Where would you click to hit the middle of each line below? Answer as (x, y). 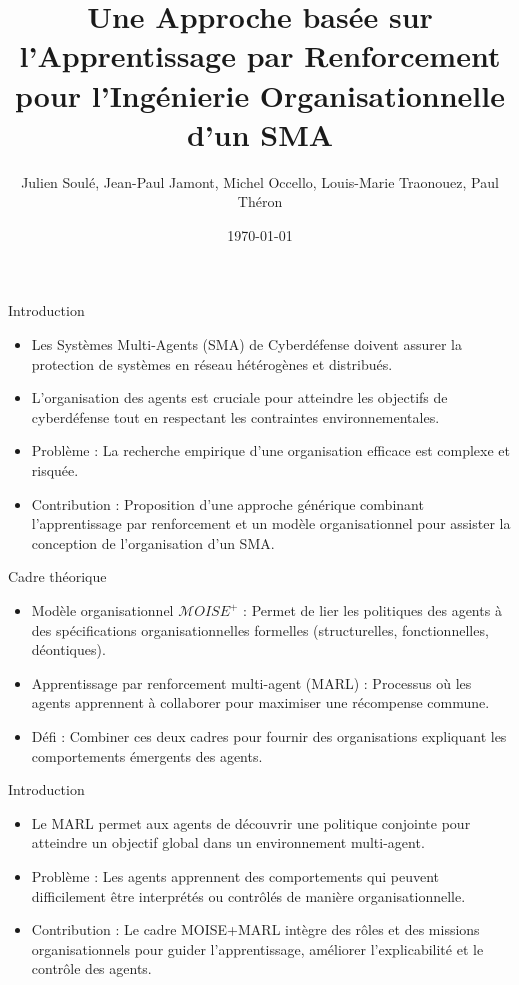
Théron (260, 201)
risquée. (55, 470)
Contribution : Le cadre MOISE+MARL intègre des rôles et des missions (255, 929)
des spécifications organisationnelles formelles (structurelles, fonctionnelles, (260, 629)
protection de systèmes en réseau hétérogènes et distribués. (212, 363)
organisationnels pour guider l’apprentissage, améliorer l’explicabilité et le (257, 948)
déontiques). (68, 649)
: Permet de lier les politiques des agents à (372, 610)
